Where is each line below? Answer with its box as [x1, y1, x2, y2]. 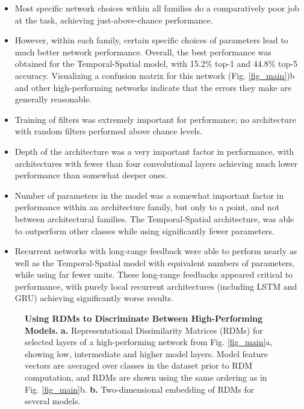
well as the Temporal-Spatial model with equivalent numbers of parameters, [14, 256, 295, 269]
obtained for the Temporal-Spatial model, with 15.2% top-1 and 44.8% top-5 [14, 57, 297, 70]
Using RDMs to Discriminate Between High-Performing [25, 312, 263, 325]
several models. [25, 395, 81, 407]
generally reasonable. [14, 93, 92, 105]
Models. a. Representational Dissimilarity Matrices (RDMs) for [25, 323, 263, 336]
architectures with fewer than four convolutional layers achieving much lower [14, 157, 298, 169]
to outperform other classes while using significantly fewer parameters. [14, 224, 275, 237]
